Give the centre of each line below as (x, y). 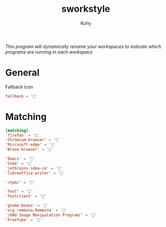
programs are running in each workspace (49, 52)
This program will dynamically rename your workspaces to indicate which (83, 46)
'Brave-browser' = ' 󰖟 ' (29, 150)
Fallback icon (19, 87)
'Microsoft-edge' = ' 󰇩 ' (31, 145)
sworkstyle (86, 9)
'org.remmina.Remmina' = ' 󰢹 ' (36, 211)
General (22, 73)
